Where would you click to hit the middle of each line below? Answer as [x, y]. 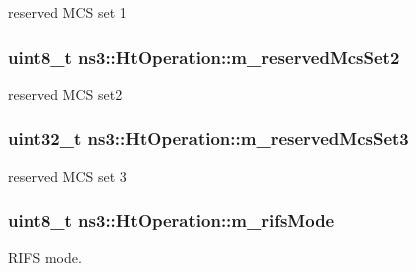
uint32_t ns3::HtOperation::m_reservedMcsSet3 [208, 138]
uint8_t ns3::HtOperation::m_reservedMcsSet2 [204, 56]
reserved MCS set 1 [67, 12]
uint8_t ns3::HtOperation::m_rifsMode [171, 220]
